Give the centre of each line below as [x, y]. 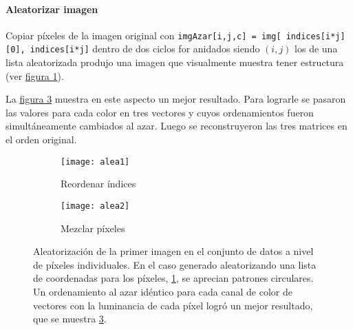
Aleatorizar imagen [52, 9]
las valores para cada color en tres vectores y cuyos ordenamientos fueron [160, 112]
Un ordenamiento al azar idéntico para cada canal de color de [163, 291]
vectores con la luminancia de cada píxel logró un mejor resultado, [173, 305]
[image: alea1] [95, 162]
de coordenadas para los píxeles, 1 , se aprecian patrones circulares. [173, 278]
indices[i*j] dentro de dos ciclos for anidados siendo [145, 49]
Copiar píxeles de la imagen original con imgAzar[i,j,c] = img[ [143, 35]
